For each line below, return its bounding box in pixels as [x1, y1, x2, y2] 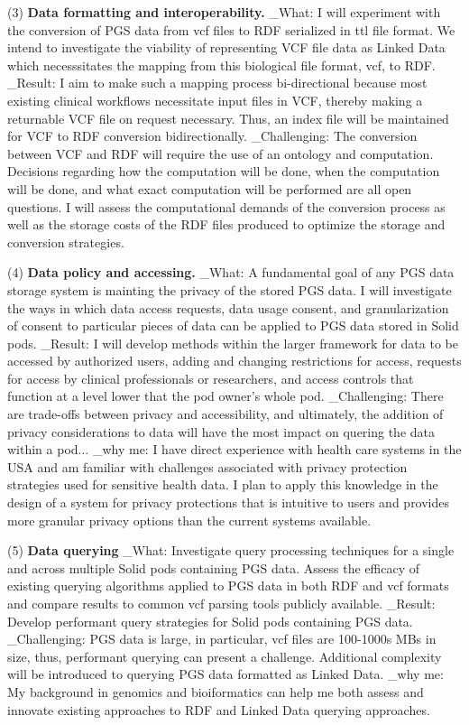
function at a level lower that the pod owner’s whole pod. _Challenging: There [7, 386, 444, 405]
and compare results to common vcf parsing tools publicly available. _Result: [7, 594, 436, 612]
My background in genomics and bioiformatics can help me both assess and [7, 682, 424, 701]
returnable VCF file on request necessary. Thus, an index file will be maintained [7, 108, 449, 127]
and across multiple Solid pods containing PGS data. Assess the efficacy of [7, 558, 420, 577]
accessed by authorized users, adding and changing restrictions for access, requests [7, 351, 462, 370]
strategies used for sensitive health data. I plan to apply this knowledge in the [7, 475, 438, 494]
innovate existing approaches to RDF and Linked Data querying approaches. [7, 700, 430, 719]
